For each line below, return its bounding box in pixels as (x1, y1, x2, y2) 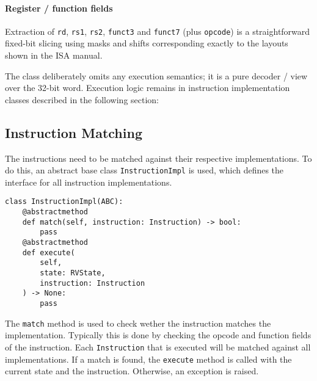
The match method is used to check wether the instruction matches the (5, 316, 271, 329)
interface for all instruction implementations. (5, 175, 172, 188)
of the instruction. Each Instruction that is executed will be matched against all (5, 340, 311, 353)
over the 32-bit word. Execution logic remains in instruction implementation (5, 81, 290, 94)
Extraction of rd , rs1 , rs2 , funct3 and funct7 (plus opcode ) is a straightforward (5, 24, 310, 37)
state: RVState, (40, 269, 106, 278)
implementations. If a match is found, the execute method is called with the (5, 352, 292, 365)
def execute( (22, 248, 75, 257)
